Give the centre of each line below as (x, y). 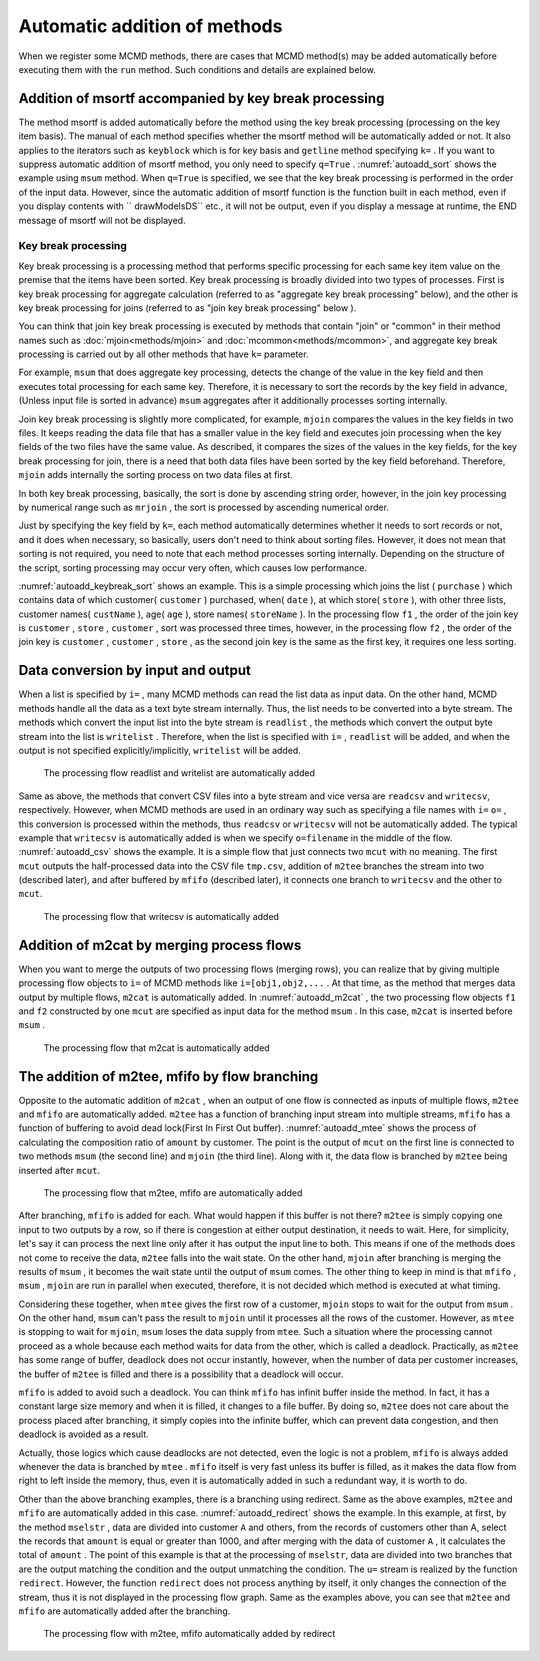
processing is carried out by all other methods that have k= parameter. (163, 354)
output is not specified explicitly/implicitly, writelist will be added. (160, 750)
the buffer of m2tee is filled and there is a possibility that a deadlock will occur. (181, 1374)
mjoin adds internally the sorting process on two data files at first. (156, 475)
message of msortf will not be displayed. (102, 220)
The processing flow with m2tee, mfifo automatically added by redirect (189, 1634)
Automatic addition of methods (150, 26)
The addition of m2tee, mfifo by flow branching (168, 1076)
